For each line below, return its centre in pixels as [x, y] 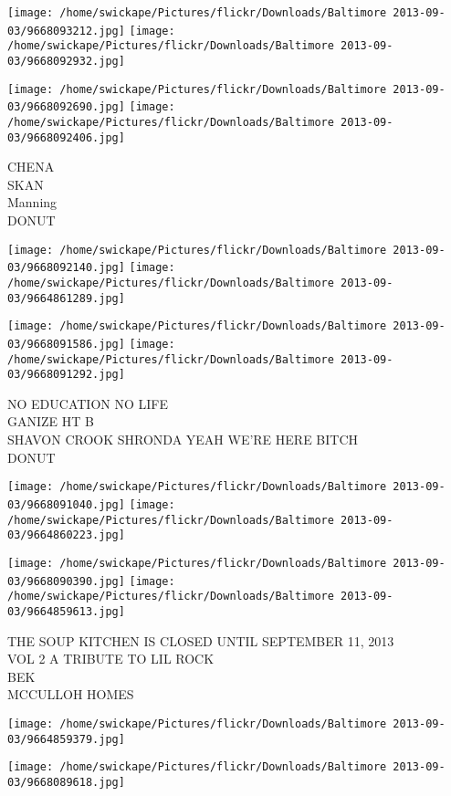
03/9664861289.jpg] [66, 298]
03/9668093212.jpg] [66, 31]
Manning [32, 202]
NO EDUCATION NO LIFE [88, 403]
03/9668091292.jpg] [66, 375]
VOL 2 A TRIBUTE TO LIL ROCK [111, 659]
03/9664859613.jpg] [66, 611]
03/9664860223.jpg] [66, 535]
